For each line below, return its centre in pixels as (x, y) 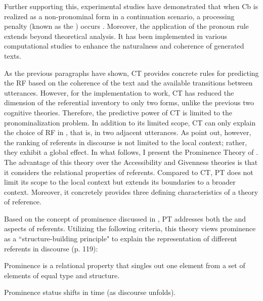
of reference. (23, 202)
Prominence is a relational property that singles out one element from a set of (125, 265)
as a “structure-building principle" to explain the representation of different (121, 239)
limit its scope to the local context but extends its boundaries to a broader (120, 182)
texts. (13, 55)
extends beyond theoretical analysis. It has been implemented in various (116, 36)
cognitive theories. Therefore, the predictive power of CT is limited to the (118, 112)
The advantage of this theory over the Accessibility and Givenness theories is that (131, 162)
